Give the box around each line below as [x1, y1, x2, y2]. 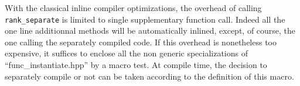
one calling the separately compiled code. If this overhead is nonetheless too [5, 35, 277, 48]
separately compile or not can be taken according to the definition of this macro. [5, 70, 294, 82]
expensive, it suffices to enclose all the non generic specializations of [5, 47, 248, 59]
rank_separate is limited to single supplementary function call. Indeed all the [5, 13, 285, 25]
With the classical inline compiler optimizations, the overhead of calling [5, 2, 262, 13]
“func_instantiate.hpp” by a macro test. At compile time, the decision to [5, 59, 267, 71]
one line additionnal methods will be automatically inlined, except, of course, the [5, 24, 296, 37]
